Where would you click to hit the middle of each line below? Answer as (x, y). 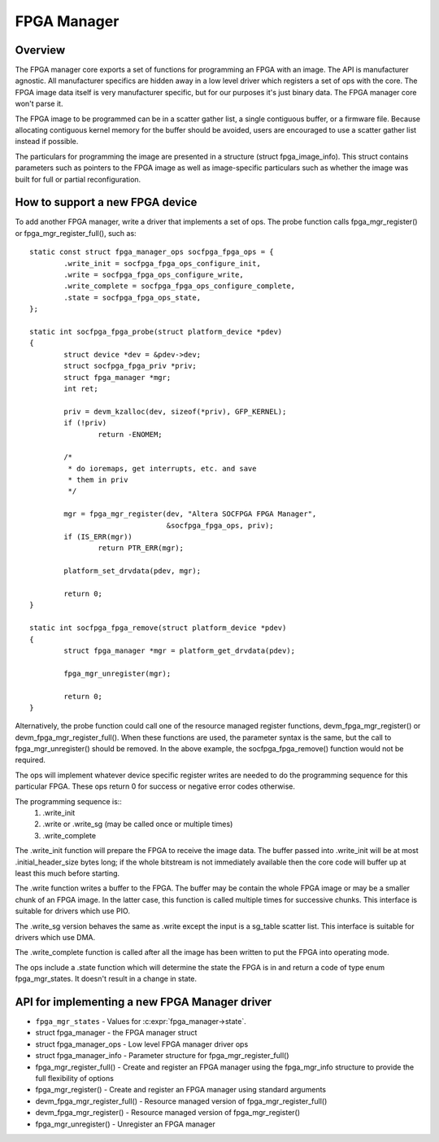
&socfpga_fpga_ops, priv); (220, 525)
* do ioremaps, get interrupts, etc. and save (162, 468)
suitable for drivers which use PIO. (72, 911)
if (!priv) (85, 423)
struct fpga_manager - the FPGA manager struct (116, 1033)
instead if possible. (47, 142)
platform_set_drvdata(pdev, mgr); (133, 571)
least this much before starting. (67, 873)
